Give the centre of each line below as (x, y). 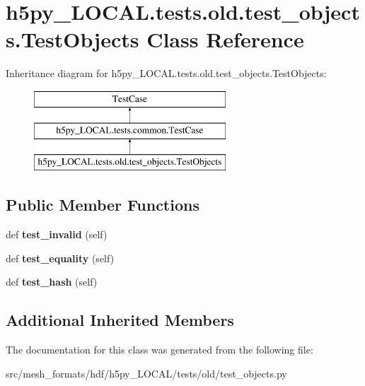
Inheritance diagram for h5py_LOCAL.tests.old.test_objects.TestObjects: (166, 73)
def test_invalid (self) (57, 234)
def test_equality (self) (60, 258)
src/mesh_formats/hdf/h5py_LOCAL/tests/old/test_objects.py (146, 373)
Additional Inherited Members (120, 320)
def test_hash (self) (52, 282)
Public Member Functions (103, 205)
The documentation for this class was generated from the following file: (160, 350)
